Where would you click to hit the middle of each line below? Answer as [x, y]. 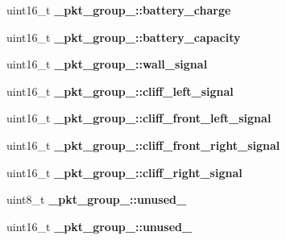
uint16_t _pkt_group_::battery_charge [119, 10]
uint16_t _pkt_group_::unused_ [99, 226]
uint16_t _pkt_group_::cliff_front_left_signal [139, 118]
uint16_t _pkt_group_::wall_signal [107, 64]
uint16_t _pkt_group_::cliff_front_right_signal [143, 145]
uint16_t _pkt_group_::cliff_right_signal [124, 172]
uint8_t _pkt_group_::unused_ [97, 199]
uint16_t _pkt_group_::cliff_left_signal [120, 91]
